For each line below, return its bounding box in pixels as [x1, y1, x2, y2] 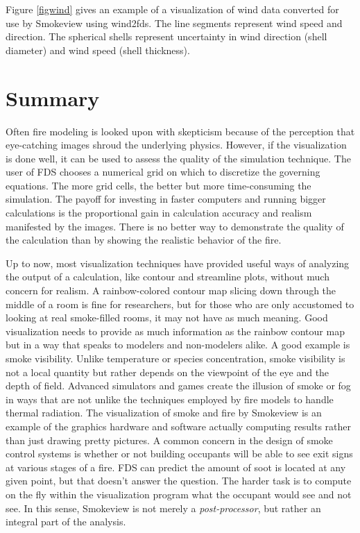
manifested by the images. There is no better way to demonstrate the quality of [6, 219, 344, 233]
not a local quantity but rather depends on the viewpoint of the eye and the [6, 364, 329, 379]
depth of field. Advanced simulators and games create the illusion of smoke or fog [6, 378, 351, 393]
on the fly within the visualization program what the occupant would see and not [6, 487, 352, 501]
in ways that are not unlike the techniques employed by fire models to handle [6, 391, 334, 406]
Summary [6, 83, 100, 112]
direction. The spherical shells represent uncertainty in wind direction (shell [6, 29, 327, 44]
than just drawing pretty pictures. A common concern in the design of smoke [6, 432, 333, 447]
